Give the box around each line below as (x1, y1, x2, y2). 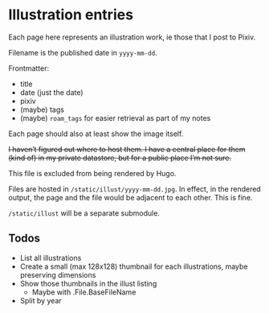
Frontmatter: (8, 63, 50, 73)
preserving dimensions (19, 270, 96, 279)
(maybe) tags (19, 105, 64, 114)
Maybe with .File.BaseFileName (31, 287, 137, 297)
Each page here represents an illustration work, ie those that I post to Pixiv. (8, 32, 256, 42)
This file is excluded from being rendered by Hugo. (8, 168, 177, 178)
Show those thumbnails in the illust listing (19, 278, 157, 288)
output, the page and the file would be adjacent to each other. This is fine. (8, 192, 253, 202)
